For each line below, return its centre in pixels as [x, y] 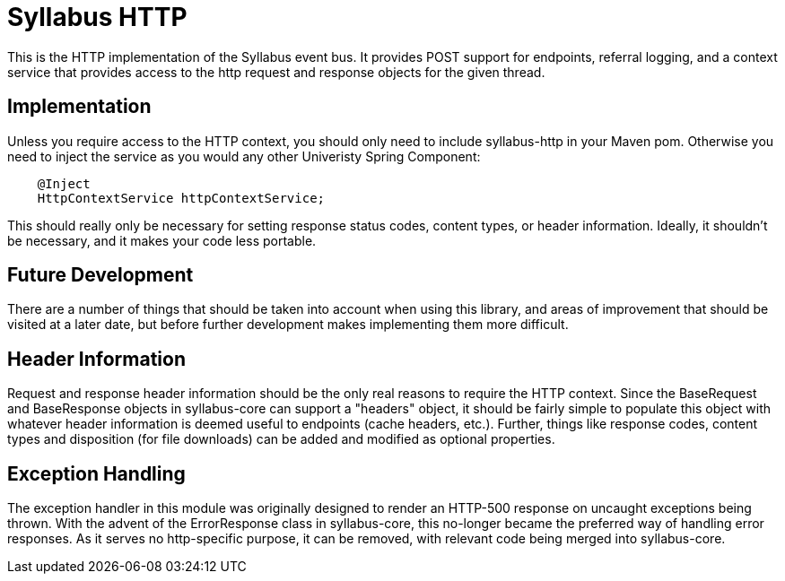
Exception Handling [96, 473]
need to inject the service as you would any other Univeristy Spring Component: [244, 156]
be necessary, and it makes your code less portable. [162, 240]
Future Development [100, 275]
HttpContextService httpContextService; [181, 198]
